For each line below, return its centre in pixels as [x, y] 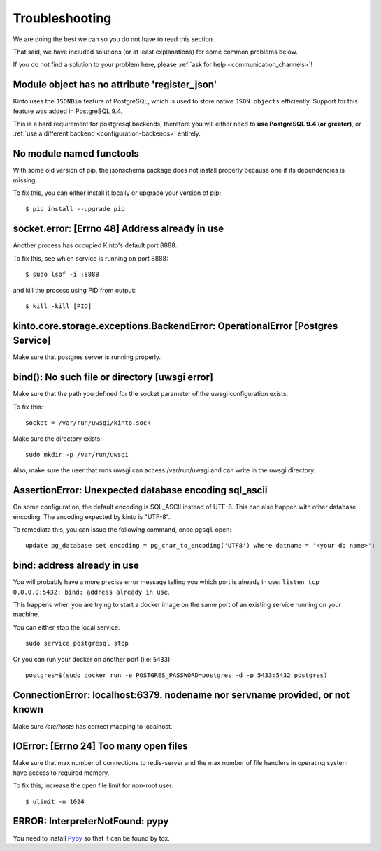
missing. [25, 180]
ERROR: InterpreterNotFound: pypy [91, 821]
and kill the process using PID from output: [74, 290]
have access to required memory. [61, 773]
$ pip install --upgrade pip [75, 209]
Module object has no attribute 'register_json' [115, 85]
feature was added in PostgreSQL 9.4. [68, 111]
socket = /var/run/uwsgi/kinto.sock [88, 423]
